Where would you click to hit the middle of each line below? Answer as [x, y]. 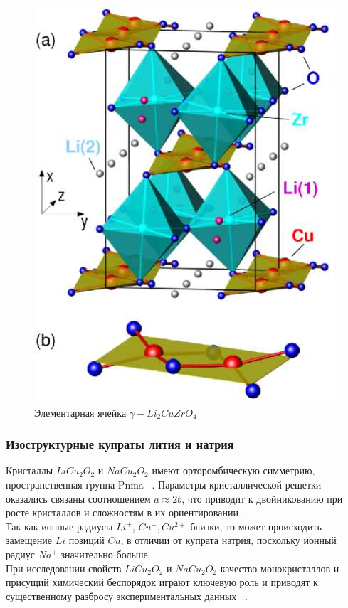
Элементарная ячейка [80, 412]
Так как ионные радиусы [59, 526]
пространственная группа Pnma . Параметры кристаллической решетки [164, 484]
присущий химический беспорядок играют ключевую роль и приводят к [162, 582]
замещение [29, 540]
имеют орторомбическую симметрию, [233, 470]
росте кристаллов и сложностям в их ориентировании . [128, 512]
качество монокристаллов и [280, 568]
